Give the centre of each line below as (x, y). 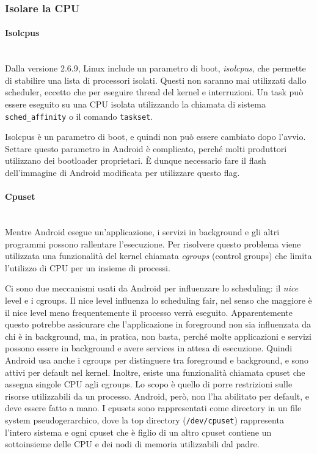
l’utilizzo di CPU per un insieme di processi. (88, 267)
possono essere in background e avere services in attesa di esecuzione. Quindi (149, 348)
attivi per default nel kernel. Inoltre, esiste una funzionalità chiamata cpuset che (155, 372)
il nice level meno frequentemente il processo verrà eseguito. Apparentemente (149, 312)
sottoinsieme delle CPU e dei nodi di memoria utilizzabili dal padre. (132, 444)
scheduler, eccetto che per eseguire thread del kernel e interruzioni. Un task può (154, 92)
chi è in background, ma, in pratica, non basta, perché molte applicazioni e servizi (158, 336)
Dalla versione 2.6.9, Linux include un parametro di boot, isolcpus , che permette (155, 68)
